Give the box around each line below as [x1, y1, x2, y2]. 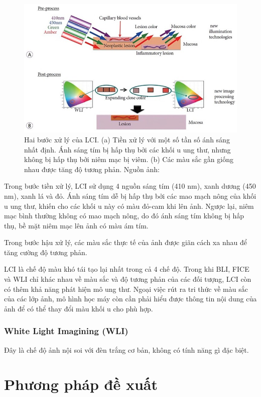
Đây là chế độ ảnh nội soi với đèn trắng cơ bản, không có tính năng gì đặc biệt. [4, 344, 249, 355]
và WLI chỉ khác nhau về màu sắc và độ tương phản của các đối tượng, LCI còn [4, 274, 251, 284]
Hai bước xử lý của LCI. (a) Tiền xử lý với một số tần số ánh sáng [24, 134, 230, 144]
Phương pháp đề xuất [4, 374, 158, 394]
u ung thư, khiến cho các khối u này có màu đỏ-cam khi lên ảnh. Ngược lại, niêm [4, 200, 254, 211]
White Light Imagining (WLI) [4, 325, 128, 337]
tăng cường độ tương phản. [4, 247, 87, 257]
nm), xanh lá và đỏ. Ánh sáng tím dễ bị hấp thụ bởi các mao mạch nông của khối [4, 190, 256, 201]
